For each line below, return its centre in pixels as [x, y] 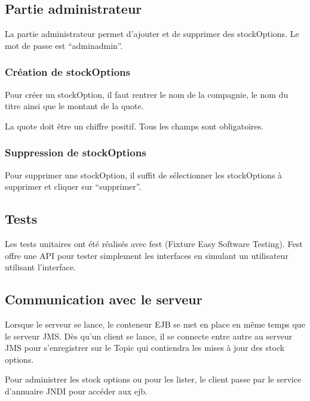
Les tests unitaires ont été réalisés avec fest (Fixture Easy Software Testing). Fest [154, 243]
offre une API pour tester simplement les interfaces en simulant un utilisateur [147, 255]
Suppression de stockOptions [76, 152]
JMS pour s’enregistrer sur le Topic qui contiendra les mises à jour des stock [145, 348]
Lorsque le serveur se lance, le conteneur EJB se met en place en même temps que [155, 324]
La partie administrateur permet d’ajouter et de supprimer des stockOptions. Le [152, 34]
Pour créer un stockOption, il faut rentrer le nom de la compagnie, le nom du [147, 94]
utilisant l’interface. [40, 267]
